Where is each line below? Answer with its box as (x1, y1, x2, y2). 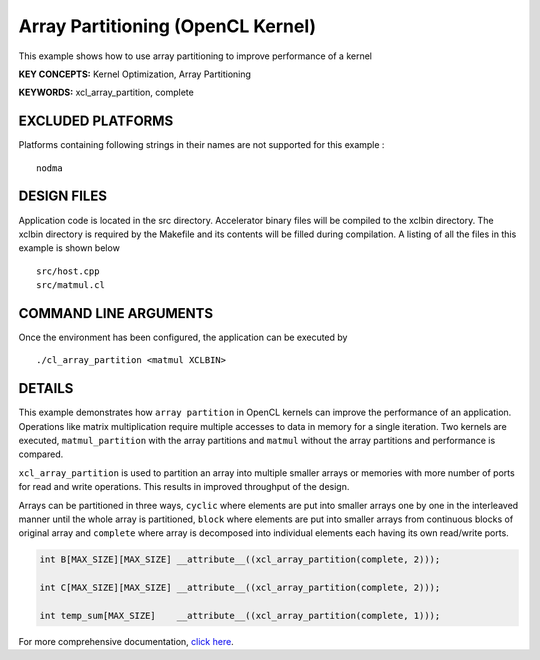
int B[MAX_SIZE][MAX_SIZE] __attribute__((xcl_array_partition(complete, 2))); (39, 554, 441, 565)
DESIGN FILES (18, 188, 107, 205)
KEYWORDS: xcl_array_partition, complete (18, 86, 194, 99)
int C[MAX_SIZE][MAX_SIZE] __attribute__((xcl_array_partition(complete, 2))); (39, 582, 441, 594)
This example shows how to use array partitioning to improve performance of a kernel (18, 50, 372, 62)
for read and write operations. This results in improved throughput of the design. (18, 481, 350, 493)
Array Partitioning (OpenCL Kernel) (18, 15, 317, 37)
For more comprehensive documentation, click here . (18, 635, 234, 647)
